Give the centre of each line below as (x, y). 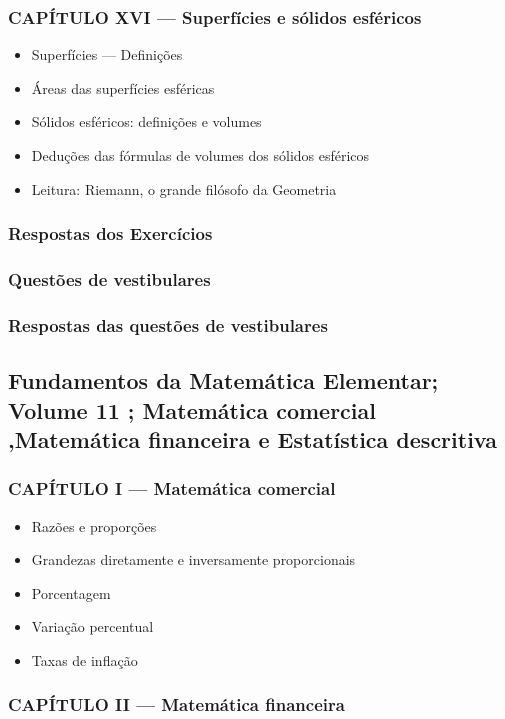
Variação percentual (92, 626)
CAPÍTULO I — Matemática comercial (172, 488)
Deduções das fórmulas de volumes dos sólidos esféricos (200, 155)
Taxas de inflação (84, 659)
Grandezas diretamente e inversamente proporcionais (193, 559)
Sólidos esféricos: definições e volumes (146, 121)
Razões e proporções (94, 525)
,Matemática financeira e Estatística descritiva (253, 438)
